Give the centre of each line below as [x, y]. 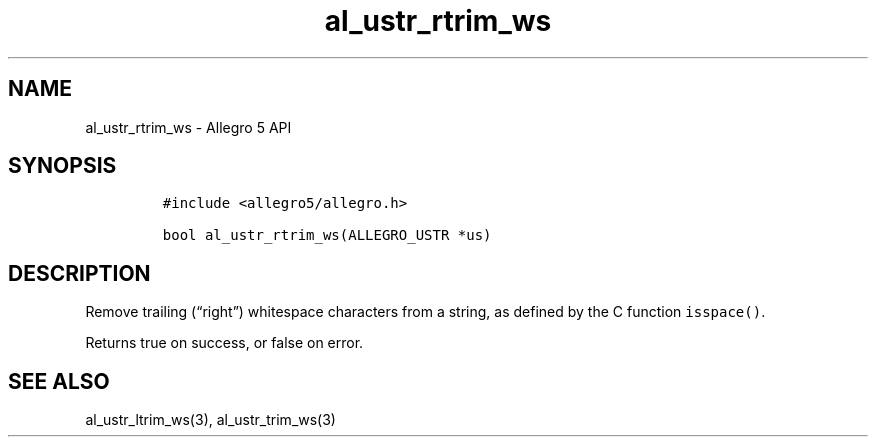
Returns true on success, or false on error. [224, 343]
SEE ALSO [59, 381]
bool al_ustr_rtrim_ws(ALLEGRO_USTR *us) [327, 235]
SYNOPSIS [62, 166]
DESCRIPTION [79, 273]
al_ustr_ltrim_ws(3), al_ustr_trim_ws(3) [210, 420]
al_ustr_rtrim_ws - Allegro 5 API [188, 127]
